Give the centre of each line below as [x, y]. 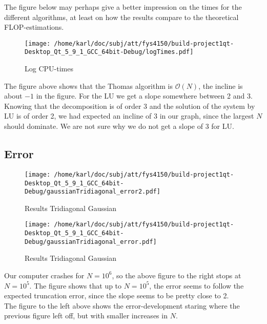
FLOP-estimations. [34, 27]
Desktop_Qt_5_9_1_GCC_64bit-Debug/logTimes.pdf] [109, 52]
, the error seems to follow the [197, 285]
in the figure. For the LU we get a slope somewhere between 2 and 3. [144, 96]
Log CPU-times [49, 69]
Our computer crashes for [44, 275]
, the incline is [221, 85]
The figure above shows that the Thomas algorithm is [88, 85]
